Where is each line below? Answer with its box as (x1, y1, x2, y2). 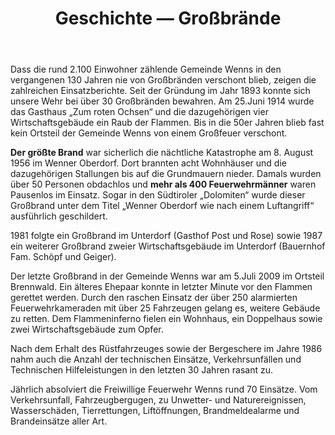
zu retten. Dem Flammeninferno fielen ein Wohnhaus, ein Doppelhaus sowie (10, 313, 323, 325)
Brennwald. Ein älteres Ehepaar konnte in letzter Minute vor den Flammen (10, 281, 313, 293)
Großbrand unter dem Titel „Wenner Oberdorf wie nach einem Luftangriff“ (10, 200, 315, 212)
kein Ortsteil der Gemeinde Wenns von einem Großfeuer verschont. (10, 127, 288, 139)
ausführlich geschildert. (10, 210, 108, 222)
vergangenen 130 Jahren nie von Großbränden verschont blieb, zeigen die (10, 74, 317, 86)
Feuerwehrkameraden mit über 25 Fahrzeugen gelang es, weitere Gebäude (10, 302, 321, 314)
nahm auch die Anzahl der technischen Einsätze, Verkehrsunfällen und (10, 353, 302, 366)
